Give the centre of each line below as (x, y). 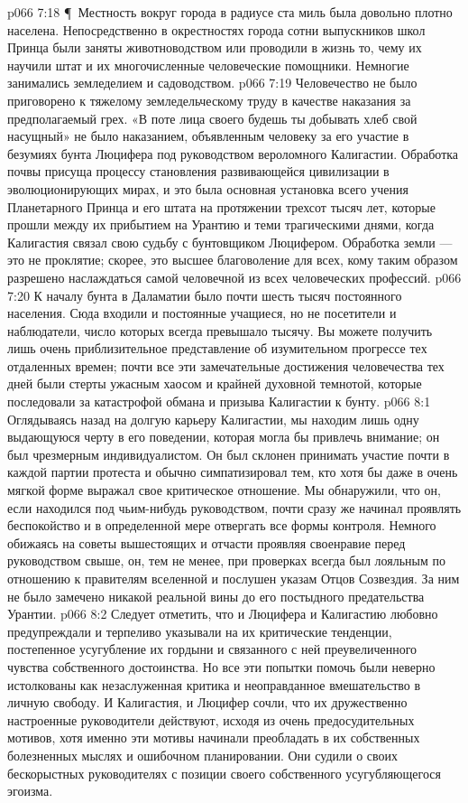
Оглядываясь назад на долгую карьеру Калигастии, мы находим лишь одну (213, 419)
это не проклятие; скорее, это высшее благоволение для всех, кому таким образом (233, 260)
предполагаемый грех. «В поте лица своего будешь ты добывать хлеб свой (212, 118)
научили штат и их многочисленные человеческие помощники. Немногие (208, 65)
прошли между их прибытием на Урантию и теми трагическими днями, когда (221, 224)
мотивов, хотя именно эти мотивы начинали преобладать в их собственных (214, 738)
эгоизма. (30, 791)
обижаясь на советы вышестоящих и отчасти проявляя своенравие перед (206, 542)
